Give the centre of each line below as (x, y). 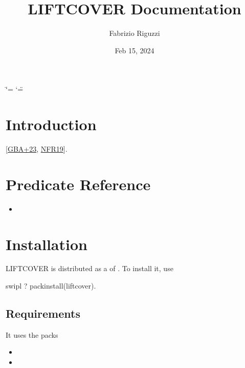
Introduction (51, 124)
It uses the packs (32, 334)
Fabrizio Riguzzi (135, 33)
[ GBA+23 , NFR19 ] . (37, 149)
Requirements (43, 313)
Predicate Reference (78, 184)
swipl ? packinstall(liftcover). (51, 286)
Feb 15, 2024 (135, 50)
